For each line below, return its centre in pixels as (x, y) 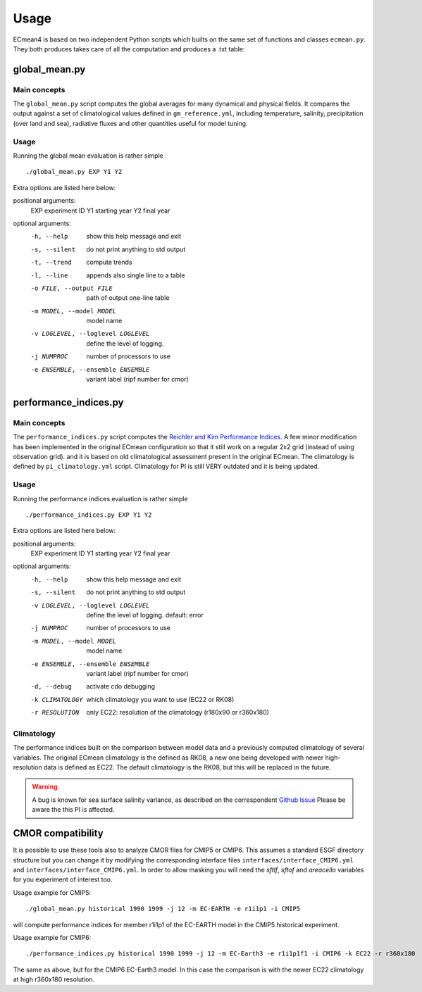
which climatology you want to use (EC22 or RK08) (160, 699)
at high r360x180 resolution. (54, 979)
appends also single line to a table (136, 275)
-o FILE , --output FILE (72, 288)
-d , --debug (51, 687)
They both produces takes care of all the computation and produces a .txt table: (129, 49)
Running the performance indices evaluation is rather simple (100, 498)
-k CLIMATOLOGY (57, 699)
